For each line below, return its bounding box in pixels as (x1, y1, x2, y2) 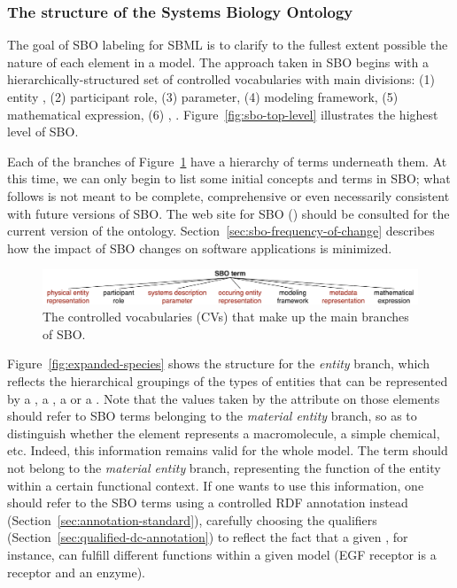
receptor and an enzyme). (7, 562, 146, 581)
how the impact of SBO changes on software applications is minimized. (7, 238, 392, 257)
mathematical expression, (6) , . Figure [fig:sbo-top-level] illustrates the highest (7, 104, 438, 123)
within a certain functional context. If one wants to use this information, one (7, 476, 424, 494)
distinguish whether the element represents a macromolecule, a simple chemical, (7, 423, 440, 442)
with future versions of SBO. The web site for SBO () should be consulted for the (7, 204, 450, 222)
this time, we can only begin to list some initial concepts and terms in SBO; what (7, 169, 451, 188)
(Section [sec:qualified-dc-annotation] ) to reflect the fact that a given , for (7, 528, 408, 546)
